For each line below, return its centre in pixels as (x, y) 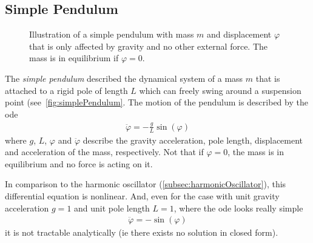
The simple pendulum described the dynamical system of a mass (124, 78)
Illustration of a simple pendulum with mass (112, 34)
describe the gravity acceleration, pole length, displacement (193, 140)
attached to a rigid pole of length (66, 90)
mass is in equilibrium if (74, 58)
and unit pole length (112, 208)
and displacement (239, 34)
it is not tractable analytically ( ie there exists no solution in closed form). (142, 232)
